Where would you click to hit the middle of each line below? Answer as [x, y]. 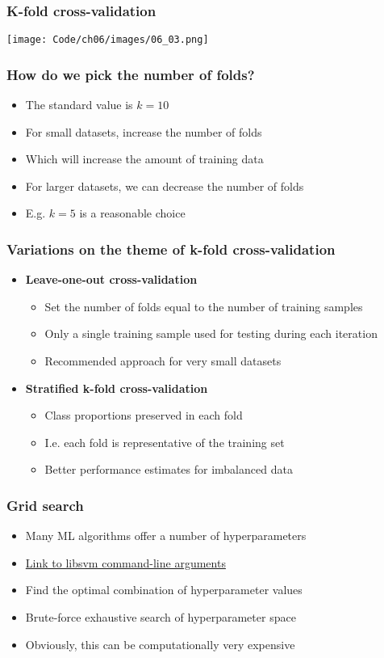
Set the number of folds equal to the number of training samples [204, 306]
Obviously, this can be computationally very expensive [160, 644]
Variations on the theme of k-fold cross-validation [171, 249]
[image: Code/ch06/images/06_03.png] [108, 40]
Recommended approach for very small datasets [163, 361]
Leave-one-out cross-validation [111, 279]
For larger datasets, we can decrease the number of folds [165, 186]
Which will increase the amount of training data [144, 159]
